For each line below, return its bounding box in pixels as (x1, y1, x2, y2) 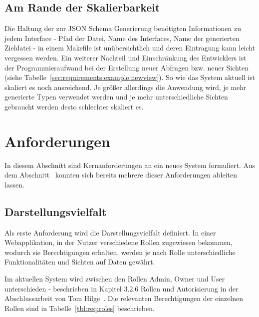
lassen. (4, 179, 24, 189)
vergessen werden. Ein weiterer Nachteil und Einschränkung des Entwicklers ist (4, 52, 247, 62)
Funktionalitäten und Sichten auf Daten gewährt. (4, 256, 155, 267)
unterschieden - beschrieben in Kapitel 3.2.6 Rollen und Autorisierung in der (4, 283, 239, 293)
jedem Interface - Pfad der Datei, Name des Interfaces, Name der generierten (4, 32, 240, 43)
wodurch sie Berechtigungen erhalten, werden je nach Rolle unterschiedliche (4, 246, 236, 257)
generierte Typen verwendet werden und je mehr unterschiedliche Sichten (4, 91, 228, 102)
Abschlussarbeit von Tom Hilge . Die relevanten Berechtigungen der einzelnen (4, 293, 243, 303)
